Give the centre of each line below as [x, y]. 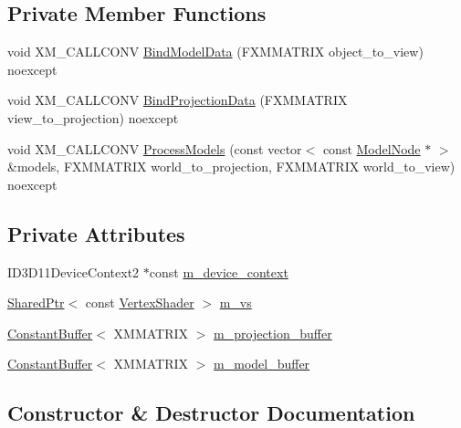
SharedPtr [36, 303]
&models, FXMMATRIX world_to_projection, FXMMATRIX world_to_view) [231, 167]
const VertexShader [140, 303]
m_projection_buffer [273, 333]
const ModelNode [372, 148]
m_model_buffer [262, 364]
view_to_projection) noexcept [93, 117]
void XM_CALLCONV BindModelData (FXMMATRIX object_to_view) [215, 52]
